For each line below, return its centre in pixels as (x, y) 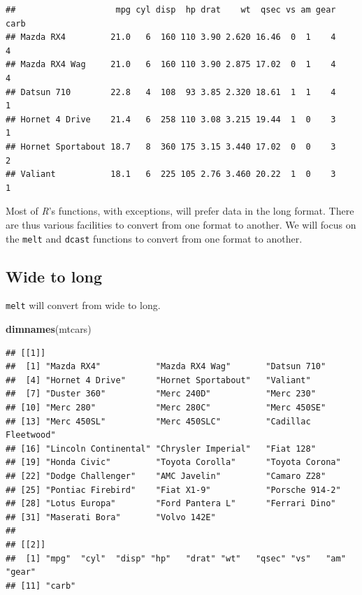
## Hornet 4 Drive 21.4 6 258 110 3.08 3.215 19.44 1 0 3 (171, 119)
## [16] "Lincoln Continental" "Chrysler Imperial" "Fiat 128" (161, 449)
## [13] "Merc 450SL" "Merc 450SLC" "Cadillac (158, 421)
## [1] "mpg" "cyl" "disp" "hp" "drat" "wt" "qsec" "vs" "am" (176, 558)
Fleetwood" (31, 435)
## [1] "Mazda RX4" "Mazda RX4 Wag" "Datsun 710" (166, 367)
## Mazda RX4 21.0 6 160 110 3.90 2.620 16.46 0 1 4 (171, 37)
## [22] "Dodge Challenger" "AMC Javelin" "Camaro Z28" (166, 476)
